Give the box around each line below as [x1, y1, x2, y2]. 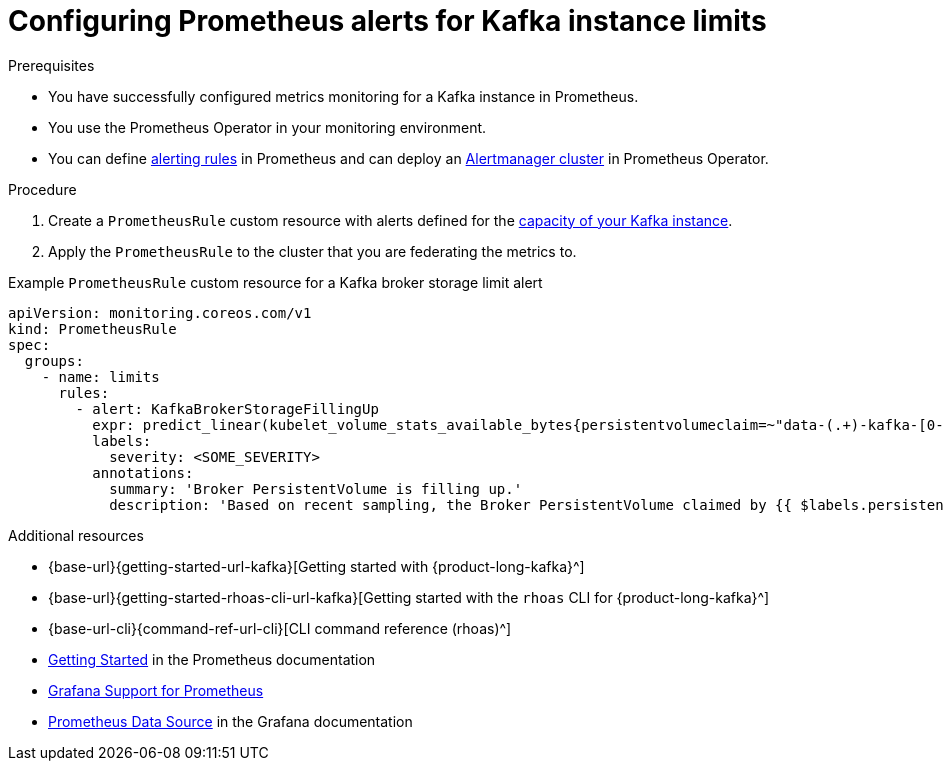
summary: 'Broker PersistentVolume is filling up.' [109, 480, 523, 497]
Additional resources [8, 526, 144, 544]
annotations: [92, 464, 194, 481]
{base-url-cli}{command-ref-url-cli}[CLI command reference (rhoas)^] [48, 619, 512, 637]
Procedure [8, 180, 77, 198]
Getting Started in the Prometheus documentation [48, 650, 376, 668]
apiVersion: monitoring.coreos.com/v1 [8, 304, 312, 321]
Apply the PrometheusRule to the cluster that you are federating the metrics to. [48, 242, 577, 260]
